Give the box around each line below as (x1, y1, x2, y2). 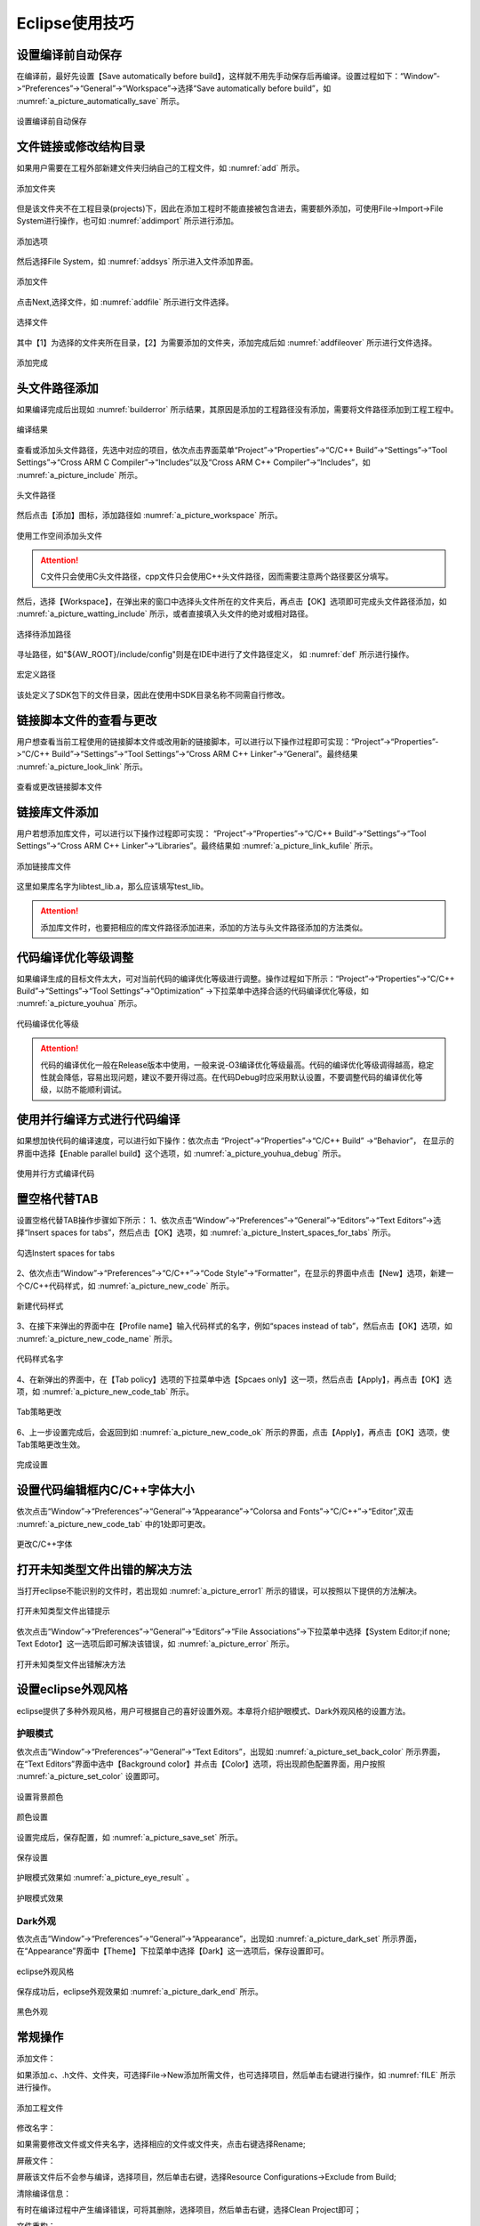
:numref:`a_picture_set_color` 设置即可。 (16, 1771, 164, 1782)
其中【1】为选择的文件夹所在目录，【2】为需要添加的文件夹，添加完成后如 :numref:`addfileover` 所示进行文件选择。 (16, 337, 437, 347)
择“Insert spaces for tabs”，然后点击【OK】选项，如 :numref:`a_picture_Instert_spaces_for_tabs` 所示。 (16, 1227, 396, 1238)
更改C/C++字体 (16, 1539, 73, 1549)
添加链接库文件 (16, 860, 71, 872)
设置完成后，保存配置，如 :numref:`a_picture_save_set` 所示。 (16, 1832, 244, 1842)
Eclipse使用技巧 (16, 13, 134, 33)
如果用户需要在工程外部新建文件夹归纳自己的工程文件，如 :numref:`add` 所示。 (16, 163, 305, 174)
